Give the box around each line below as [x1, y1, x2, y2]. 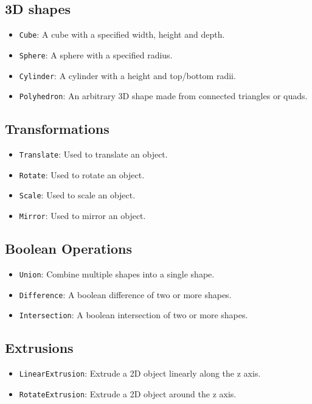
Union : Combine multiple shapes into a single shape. [19, 267, 215, 280]
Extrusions [5, 338, 74, 357]
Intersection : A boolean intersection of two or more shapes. [19, 308, 248, 321]
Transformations [5, 119, 109, 138]
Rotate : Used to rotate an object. [19, 168, 145, 181]
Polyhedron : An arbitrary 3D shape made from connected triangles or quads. [19, 89, 308, 102]
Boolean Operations [5, 239, 133, 258]
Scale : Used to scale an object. [19, 189, 136, 201]
